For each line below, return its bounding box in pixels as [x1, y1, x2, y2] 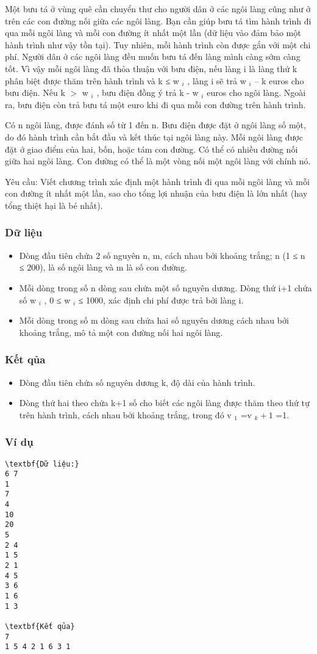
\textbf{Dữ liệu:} [5, 459, 79, 468]
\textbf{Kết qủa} [5, 622, 75, 631]
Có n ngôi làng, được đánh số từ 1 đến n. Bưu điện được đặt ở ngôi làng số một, [5, 118, 306, 131]
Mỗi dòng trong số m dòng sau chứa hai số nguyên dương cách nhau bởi [19, 314, 289, 327]
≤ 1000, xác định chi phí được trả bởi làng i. [78, 293, 244, 306]
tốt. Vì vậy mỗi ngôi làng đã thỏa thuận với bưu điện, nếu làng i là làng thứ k [5, 62, 297, 74]
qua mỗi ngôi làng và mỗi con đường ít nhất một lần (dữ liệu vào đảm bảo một [5, 26, 301, 39]
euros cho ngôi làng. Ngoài [207, 86, 306, 99]
